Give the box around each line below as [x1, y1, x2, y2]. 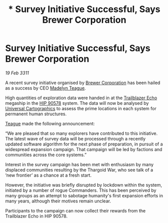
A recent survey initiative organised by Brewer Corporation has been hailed [5, 80, 160, 86]
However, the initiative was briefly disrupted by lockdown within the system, [5, 182, 162, 188]
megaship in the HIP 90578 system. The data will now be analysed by [5, 100, 149, 106]
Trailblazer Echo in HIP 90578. [5, 213, 68, 219]
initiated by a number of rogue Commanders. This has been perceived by [5, 187, 156, 193]
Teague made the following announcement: [5, 120, 95, 126]
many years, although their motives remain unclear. [5, 198, 111, 204]
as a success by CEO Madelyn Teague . [5, 85, 86, 91]
